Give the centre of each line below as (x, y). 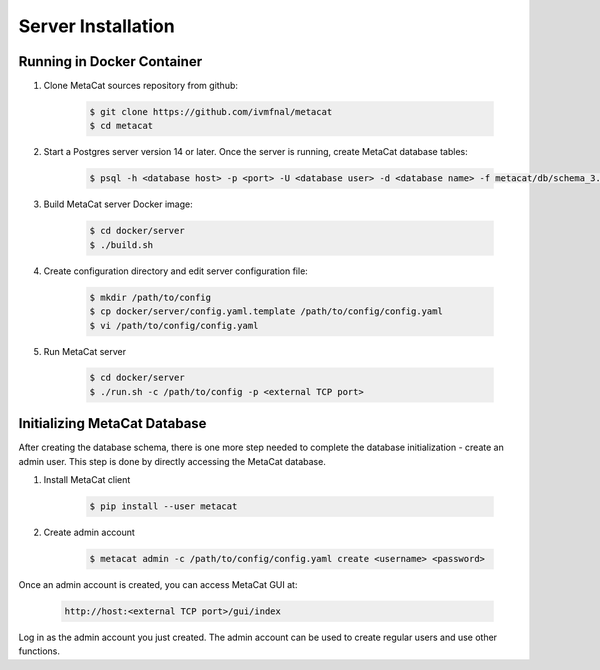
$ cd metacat (121, 126)
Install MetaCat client (87, 480)
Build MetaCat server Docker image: (118, 204)
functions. (39, 651)
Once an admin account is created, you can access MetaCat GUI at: (158, 585)
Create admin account (89, 532)
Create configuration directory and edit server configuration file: (176, 271)
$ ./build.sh (121, 244)
